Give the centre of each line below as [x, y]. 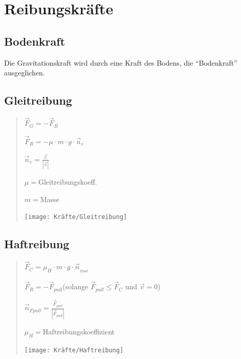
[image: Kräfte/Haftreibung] [74, 351]
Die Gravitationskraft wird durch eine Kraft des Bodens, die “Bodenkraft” [121, 62]
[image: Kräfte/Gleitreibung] [76, 217]
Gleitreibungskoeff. [68, 181]
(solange [75, 286]
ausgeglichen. [25, 73]
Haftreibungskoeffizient [79, 332]
